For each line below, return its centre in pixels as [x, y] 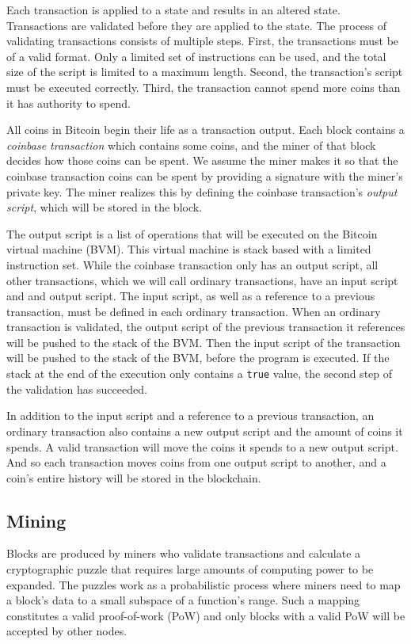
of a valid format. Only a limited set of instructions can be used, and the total [196, 56]
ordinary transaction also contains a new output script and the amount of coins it [205, 431]
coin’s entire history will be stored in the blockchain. [134, 477]
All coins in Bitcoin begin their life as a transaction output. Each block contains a [205, 130]
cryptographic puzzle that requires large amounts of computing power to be [190, 569]
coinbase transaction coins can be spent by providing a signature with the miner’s [205, 175]
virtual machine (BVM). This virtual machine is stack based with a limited [189, 249]
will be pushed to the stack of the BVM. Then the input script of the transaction [204, 342]
